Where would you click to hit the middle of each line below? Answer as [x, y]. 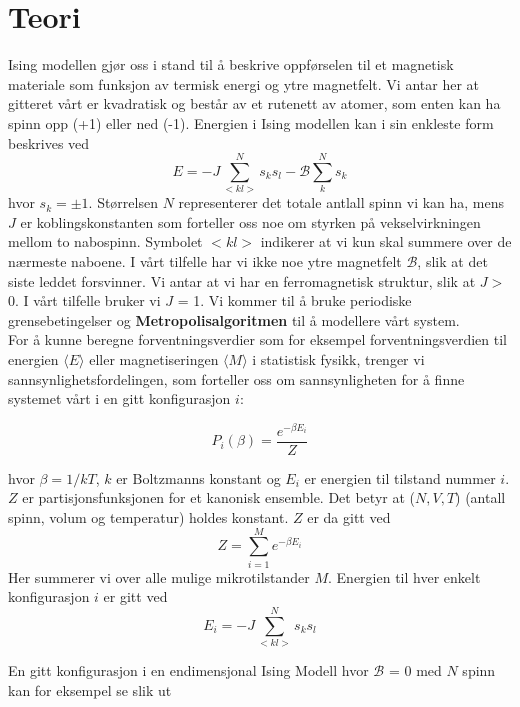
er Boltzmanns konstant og [198, 477]
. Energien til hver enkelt [404, 576]
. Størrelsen [123, 202]
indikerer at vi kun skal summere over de [386, 241]
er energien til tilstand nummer [400, 477]
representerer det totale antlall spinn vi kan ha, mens [341, 202]
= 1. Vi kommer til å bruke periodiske [294, 300]
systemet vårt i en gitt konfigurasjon [119, 398]
